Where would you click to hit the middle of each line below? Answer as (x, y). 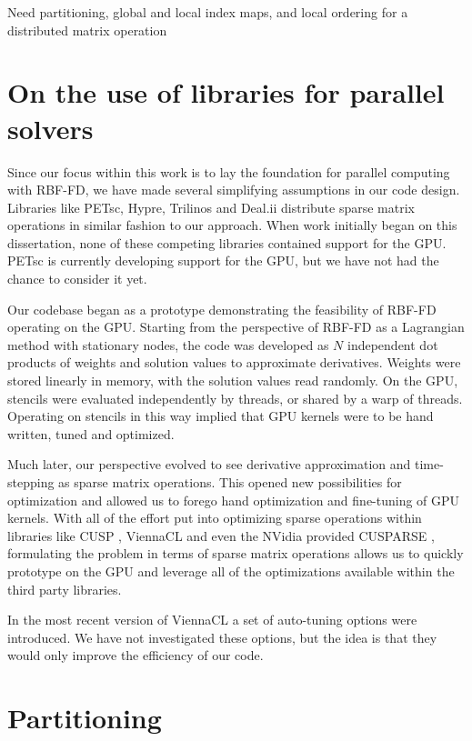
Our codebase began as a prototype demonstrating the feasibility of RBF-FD (222, 309)
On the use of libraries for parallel (226, 92)
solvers (50, 128)
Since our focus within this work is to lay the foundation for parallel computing (229, 171)
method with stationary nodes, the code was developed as (168, 344)
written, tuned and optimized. (91, 433)
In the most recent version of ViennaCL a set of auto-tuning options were (212, 620)
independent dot (393, 344)
